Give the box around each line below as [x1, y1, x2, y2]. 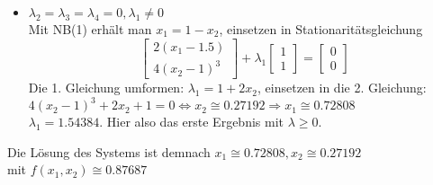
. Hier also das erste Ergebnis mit [99, 112, 284, 131]
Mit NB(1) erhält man [28, 20, 152, 38]
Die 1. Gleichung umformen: [28, 78, 185, 97]
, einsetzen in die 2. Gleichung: [257, 78, 427, 97]
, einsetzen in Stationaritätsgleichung [219, 20, 423, 38]
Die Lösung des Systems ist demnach [7, 142, 211, 161]
